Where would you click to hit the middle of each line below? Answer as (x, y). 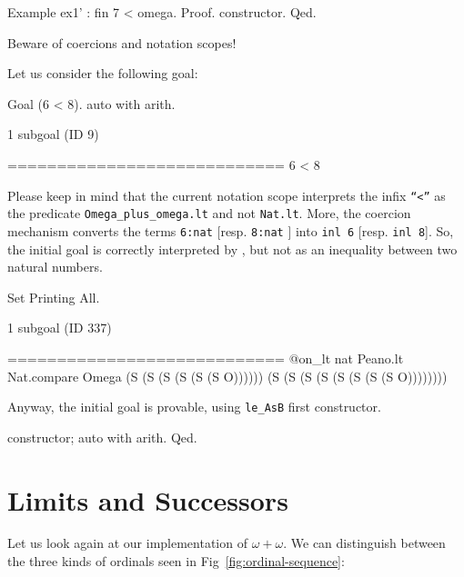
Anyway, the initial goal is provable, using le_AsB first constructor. (194, 407)
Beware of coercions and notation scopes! (122, 42)
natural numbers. (55, 267)
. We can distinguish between (364, 543)
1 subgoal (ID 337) (60, 328)
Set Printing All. (54, 297)
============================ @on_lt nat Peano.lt (206, 358)
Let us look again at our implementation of (127, 543)
